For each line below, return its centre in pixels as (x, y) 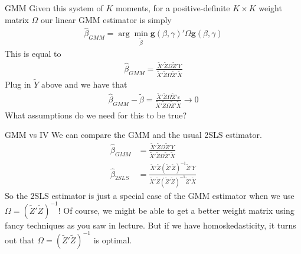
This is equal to (33, 54)
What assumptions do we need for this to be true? (96, 115)
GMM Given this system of (54, 8)
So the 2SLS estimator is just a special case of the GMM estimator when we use (150, 195)
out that (20, 239)
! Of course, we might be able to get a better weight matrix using (176, 210)
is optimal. (113, 239)
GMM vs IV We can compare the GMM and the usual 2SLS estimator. (133, 135)
